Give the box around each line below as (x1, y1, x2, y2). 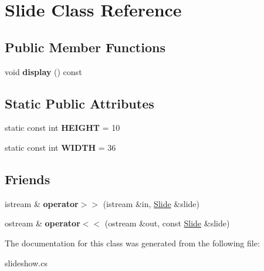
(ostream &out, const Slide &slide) (104, 217, 230, 229)
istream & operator (5, 197, 79, 209)
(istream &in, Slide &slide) (103, 197, 199, 209)
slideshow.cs (5, 256, 48, 269)
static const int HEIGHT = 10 (5, 121, 120, 134)
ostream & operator (5, 217, 80, 229)
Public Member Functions (5, 38, 165, 56)
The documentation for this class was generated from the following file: (5, 236, 260, 249)
